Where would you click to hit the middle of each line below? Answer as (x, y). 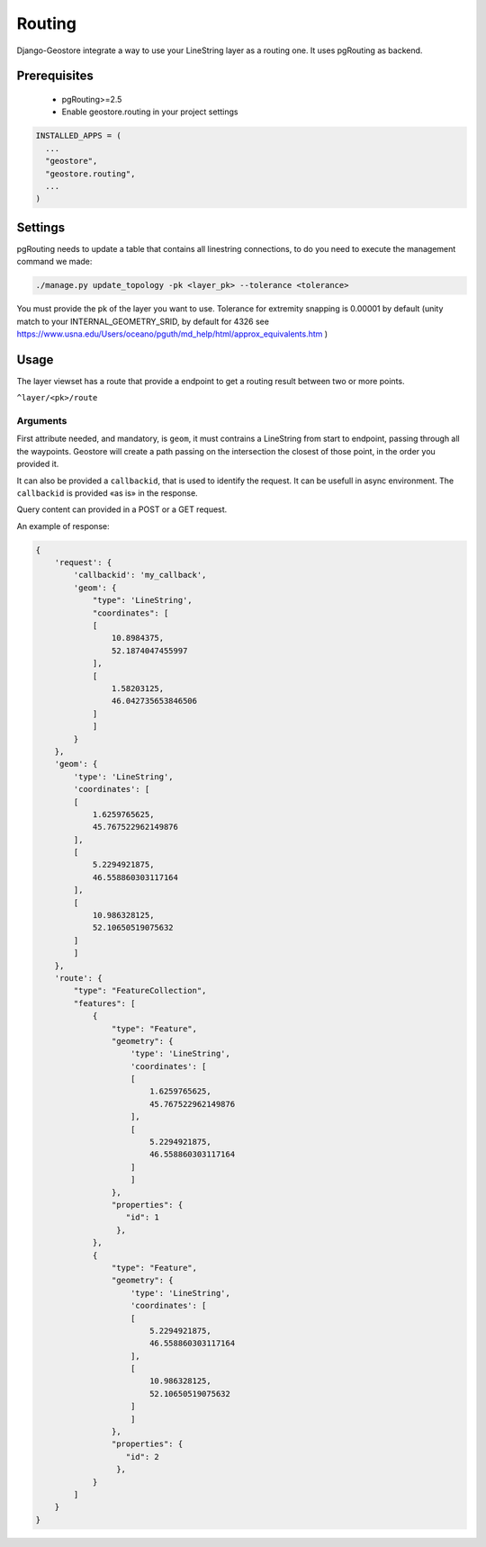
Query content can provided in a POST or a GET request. (122, 509)
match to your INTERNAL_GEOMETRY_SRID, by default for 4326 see (143, 321)
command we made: (54, 262)
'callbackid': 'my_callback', (140, 575)
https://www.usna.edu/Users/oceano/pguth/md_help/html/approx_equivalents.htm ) (172, 334)
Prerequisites (55, 76)
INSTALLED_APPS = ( (78, 136)
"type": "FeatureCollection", (140, 991)
